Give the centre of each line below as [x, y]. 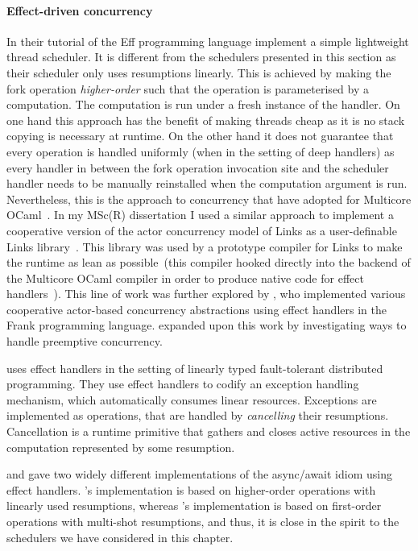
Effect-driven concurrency [80, 10]
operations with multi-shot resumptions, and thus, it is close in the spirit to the [203, 522]
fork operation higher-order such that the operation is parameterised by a [188, 88]
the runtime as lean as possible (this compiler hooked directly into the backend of [209, 262]
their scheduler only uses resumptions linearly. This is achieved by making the [199, 72]
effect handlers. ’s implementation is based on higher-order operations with [191, 489]
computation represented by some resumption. [121, 447]
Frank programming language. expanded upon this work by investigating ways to [207, 325]
